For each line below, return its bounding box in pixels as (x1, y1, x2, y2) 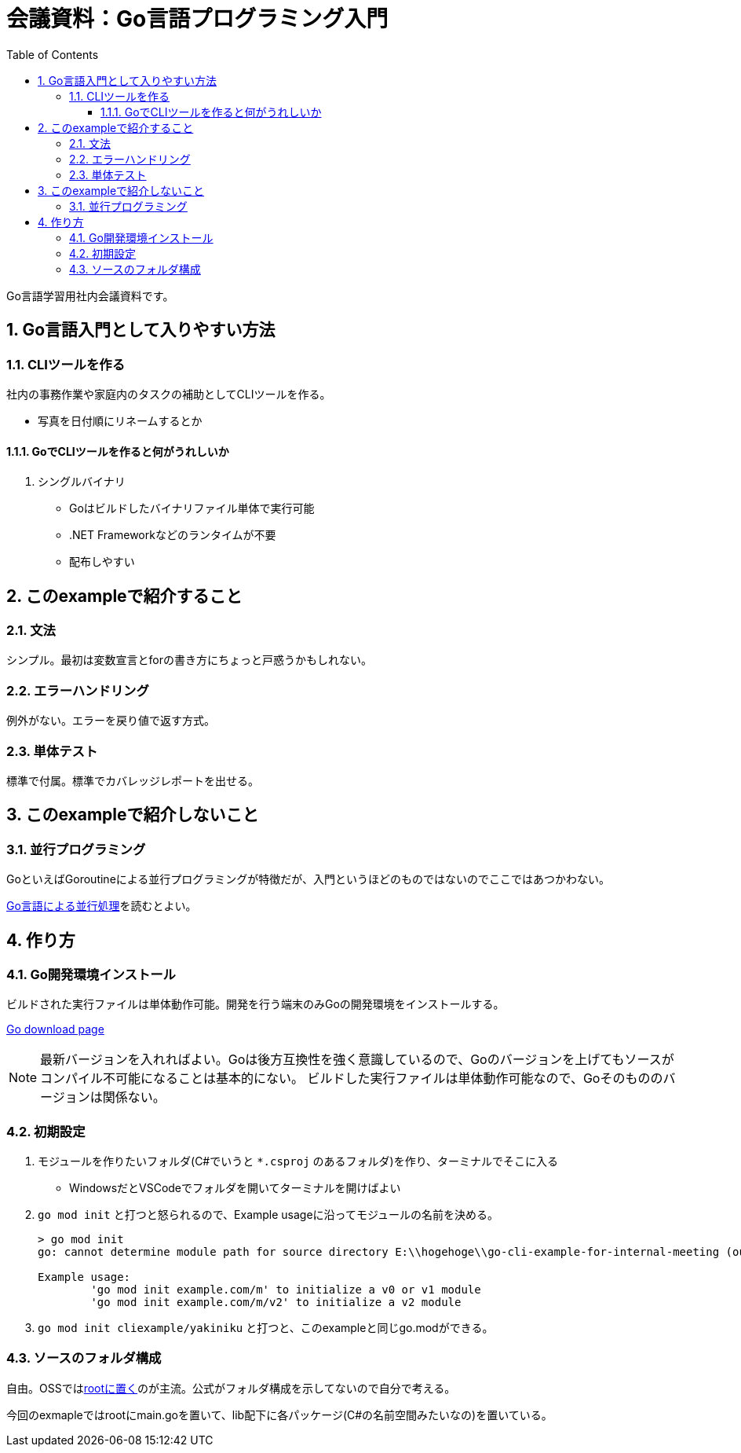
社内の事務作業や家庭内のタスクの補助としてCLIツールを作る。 (6, 387, 331, 401)
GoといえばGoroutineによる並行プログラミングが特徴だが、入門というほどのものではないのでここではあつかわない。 (6, 872, 611, 886)
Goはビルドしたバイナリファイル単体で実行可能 (69, 501, 315, 516)
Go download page (6, 1022, 104, 1037)
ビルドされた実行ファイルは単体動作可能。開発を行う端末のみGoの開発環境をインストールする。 (6, 997, 505, 1011)
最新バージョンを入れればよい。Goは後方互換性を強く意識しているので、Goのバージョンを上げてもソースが (40, 1051, 674, 1068)
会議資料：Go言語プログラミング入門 (6, 6, 389, 32)
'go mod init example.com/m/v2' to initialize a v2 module (90, 1296, 462, 1309)
